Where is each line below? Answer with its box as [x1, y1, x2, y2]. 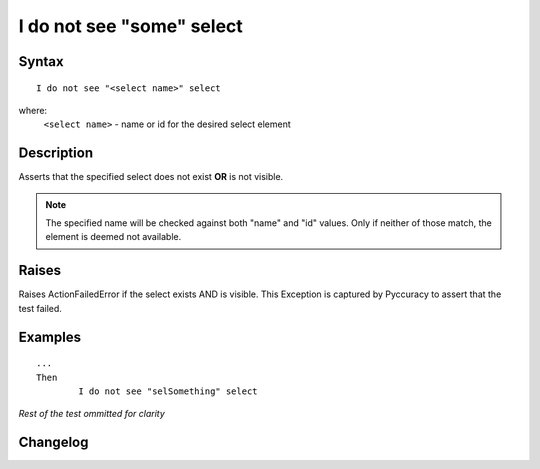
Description [18, 145, 94, 162]
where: [18, 104, 48, 116]
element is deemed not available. [45, 231, 182, 243]
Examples [18, 328, 82, 345]
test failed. [18, 302, 62, 314]
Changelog [18, 434, 89, 451]
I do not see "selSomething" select [78, 385, 259, 397]
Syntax [18, 53, 64, 70]
